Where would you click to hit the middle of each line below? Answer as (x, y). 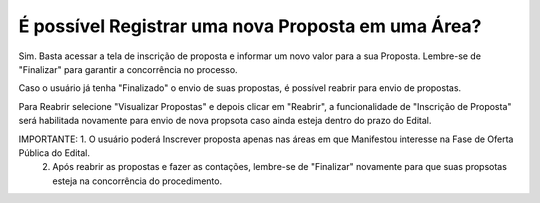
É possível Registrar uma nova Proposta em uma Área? (250, 26)
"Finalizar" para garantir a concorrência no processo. (128, 69)
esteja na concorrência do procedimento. (137, 181)
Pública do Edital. (54, 152)
